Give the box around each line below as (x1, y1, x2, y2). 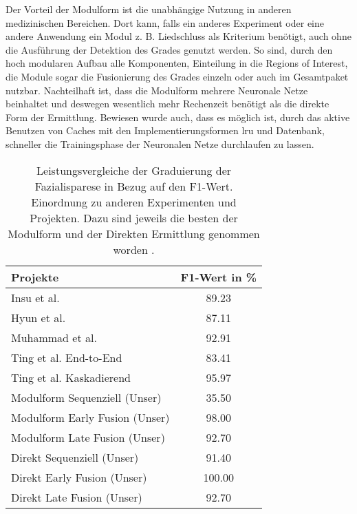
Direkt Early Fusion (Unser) (11, 469, 147, 485)
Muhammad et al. (11, 329, 97, 345)
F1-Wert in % (180, 268, 257, 285)
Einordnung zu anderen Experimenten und (31, 193, 237, 210)
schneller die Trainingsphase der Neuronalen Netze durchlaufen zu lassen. (6, 136, 314, 151)
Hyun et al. (11, 309, 66, 325)
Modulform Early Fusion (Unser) (11, 409, 170, 425)
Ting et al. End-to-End (11, 349, 122, 365)
